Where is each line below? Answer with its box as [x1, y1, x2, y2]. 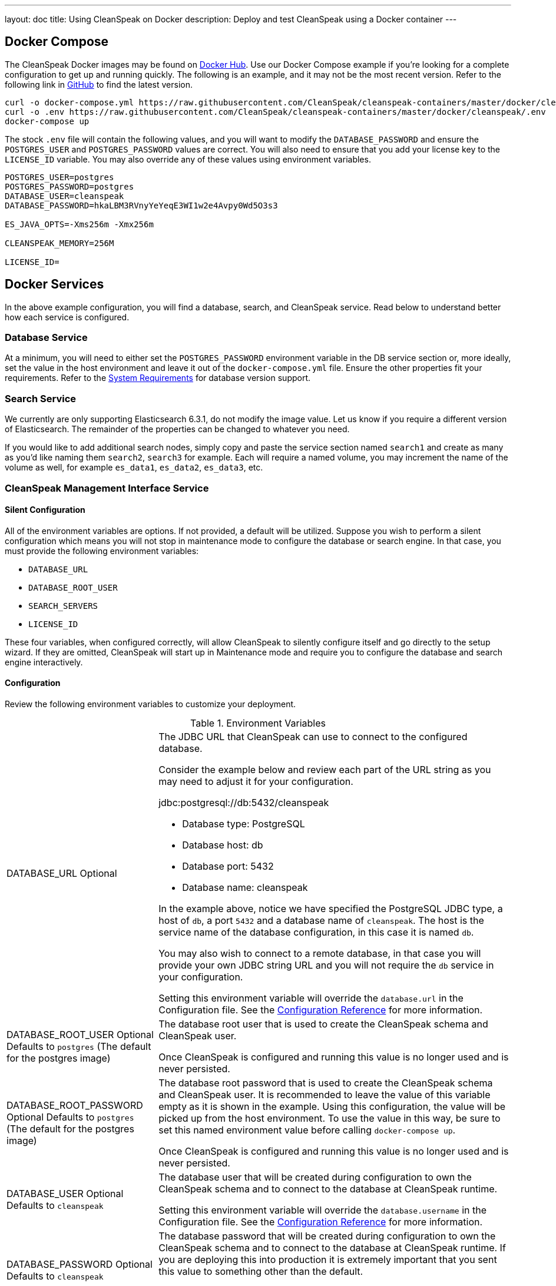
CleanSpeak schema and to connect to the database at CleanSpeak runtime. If [158, 1242, 506, 1254]
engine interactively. [5, 657, 83, 667]
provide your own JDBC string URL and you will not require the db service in [158, 959, 494, 971]
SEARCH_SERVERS [28, 601, 98, 611]
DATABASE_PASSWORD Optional [6, 1258, 153, 1270]
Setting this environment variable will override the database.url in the [158, 992, 464, 1004]
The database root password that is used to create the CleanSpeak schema [158, 1077, 493, 1089]
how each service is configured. [5, 311, 130, 322]
